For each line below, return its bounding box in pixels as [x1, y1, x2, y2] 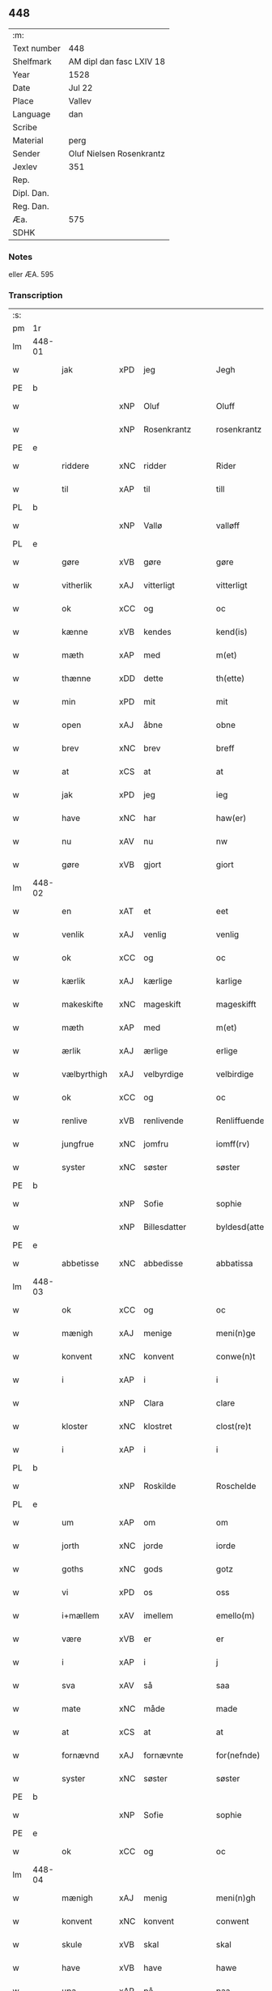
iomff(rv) [215, 1138, 250, 1150]
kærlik [62, 976, 86, 987]
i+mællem [62, 1610, 100, 1622]
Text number [12, 42, 61, 53]
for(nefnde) [215, 1750, 261, 1761]
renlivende [142, 1115, 184, 1126]
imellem [142, 1610, 174, 1622]
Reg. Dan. [12, 200, 50, 211]
